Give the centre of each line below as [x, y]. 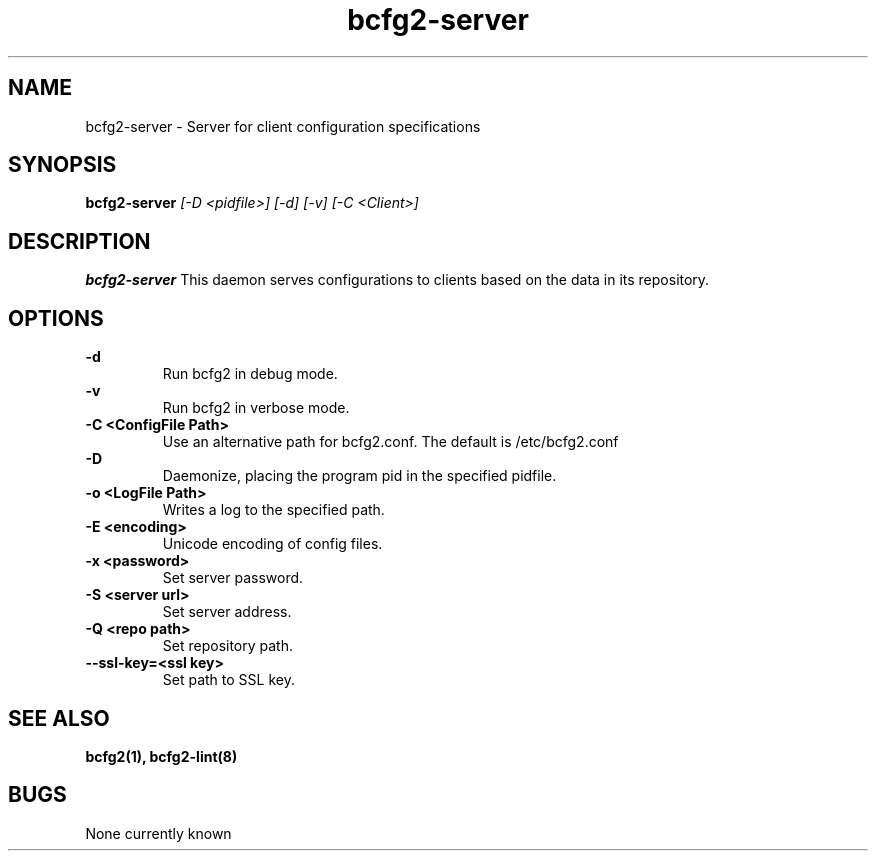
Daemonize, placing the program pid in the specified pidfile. [359, 476]
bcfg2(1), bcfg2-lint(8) [161, 756]
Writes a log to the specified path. [273, 510]
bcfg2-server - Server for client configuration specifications [283, 126]
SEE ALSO [59, 718]
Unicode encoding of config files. [272, 544]
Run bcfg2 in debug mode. [250, 374]
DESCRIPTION [79, 241]
